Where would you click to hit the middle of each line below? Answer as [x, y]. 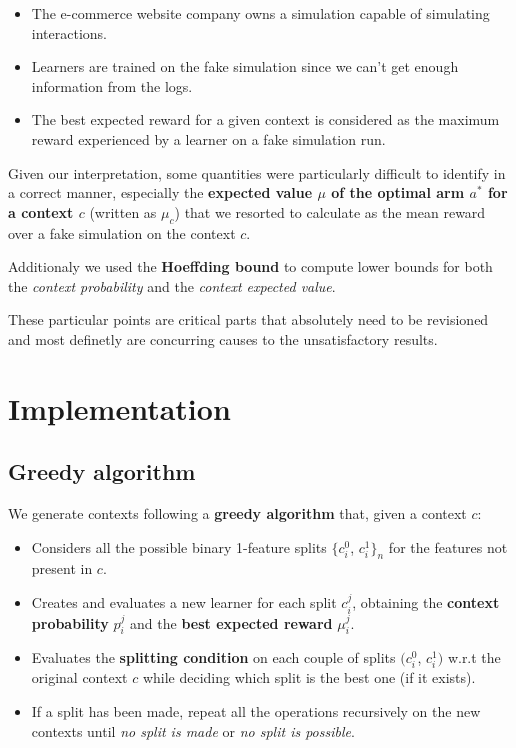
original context [79, 677]
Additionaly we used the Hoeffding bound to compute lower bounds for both [250, 266]
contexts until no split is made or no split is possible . [193, 730]
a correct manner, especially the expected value [160, 192]
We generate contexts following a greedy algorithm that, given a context [237, 513]
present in [62, 568]
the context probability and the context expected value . [172, 285]
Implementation [119, 407]
